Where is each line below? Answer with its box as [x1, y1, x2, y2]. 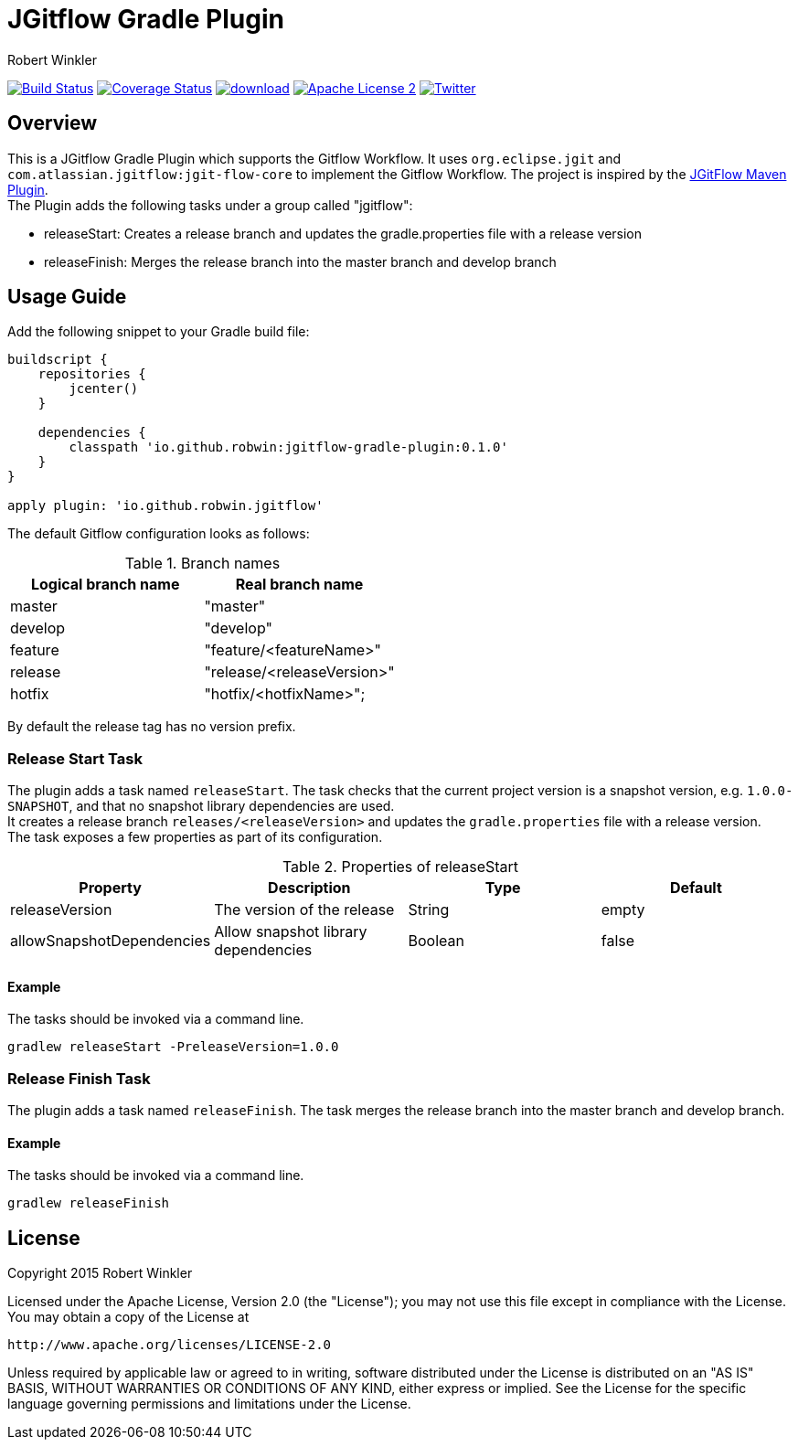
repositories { [37, 367, 146, 382]
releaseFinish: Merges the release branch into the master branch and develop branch [44, 253, 557, 270]
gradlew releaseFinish [7, 1196, 170, 1211]
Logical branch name [30, 575, 180, 594]
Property [79, 878, 142, 898]
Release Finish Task [7, 1069, 151, 1088]
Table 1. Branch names [124, 554, 281, 573]
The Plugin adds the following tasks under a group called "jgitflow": [7, 197, 413, 213]
